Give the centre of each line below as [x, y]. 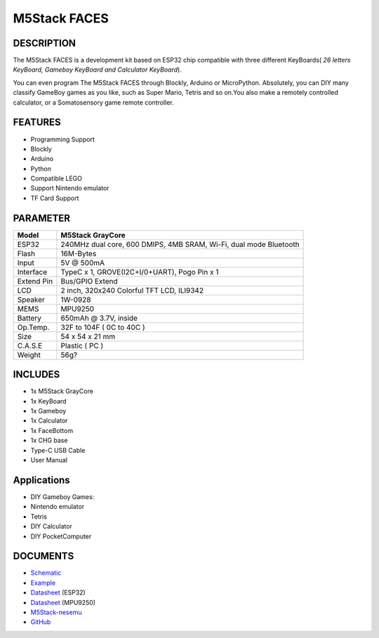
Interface [32, 272]
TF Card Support [55, 198]
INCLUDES [36, 374]
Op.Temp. [33, 327]
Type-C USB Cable [58, 450]
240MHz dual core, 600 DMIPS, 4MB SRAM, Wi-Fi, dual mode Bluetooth [180, 244]
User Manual [49, 460]
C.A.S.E [30, 345]
